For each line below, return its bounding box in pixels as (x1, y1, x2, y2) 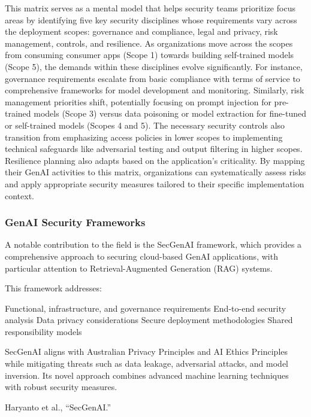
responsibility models (5, 325, 82, 337)
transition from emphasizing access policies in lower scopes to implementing (5, 130, 283, 143)
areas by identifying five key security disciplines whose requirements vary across (5, 13, 297, 26)
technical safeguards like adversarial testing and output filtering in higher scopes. (5, 142, 303, 155)
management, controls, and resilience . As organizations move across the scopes (5, 36, 293, 49)
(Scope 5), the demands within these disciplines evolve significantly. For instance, (5, 60, 303, 72)
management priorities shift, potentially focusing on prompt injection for (5, 95, 271, 108)
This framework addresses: (5, 282, 102, 294)
